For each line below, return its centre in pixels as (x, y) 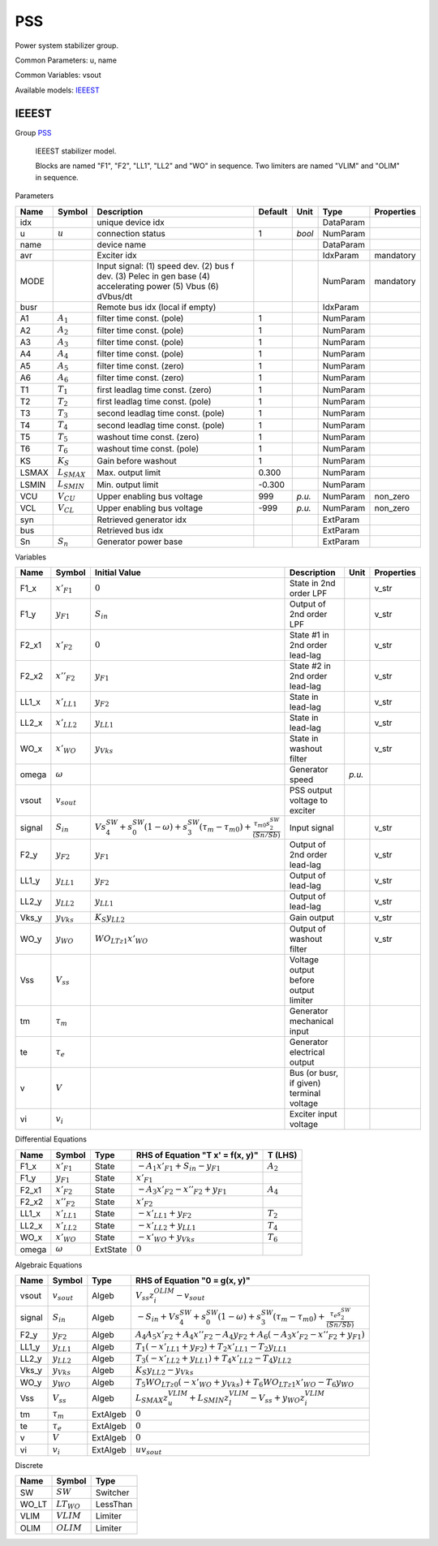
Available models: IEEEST (58, 90)
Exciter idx (117, 255)
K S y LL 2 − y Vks (164, 1371)
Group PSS (33, 132)
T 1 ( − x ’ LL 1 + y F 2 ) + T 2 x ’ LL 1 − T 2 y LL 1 (211, 1347)
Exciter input (313, 1114)
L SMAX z (152, 1399)
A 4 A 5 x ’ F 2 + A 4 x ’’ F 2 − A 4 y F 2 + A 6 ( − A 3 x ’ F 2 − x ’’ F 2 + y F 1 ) (250, 1335)
